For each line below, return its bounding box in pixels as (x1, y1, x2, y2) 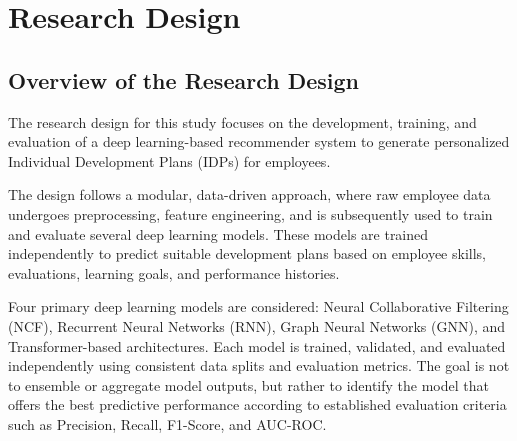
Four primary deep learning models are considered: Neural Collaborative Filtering (8, 296, 509, 317)
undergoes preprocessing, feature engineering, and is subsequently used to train (8, 203, 493, 224)
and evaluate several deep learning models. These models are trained (8, 223, 429, 244)
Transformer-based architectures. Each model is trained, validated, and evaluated (8, 335, 506, 356)
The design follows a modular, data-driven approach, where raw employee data (8, 184, 491, 205)
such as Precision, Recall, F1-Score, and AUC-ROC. (8, 413, 327, 434)
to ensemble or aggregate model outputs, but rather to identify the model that (8, 374, 489, 395)
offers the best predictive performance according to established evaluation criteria (8, 394, 507, 415)
